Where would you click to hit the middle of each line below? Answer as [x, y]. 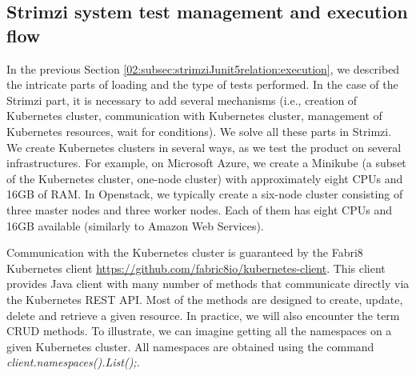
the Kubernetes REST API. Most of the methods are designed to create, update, [205, 299]
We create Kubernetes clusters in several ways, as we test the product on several [204, 147]
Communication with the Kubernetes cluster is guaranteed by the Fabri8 [185, 252]
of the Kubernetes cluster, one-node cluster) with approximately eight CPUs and [205, 178]
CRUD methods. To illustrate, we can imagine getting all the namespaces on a [199, 331]
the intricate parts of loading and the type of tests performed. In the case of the [202, 84]
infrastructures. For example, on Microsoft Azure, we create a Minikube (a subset [206, 163]
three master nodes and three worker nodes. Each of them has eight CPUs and [199, 209]
